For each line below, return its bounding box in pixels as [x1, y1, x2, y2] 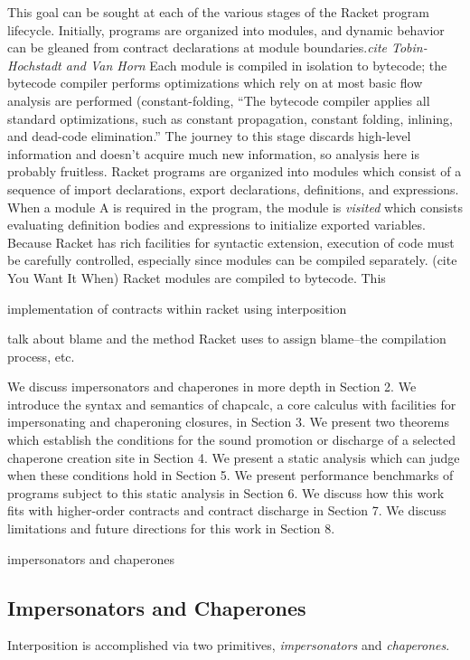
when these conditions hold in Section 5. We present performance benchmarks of [7, 466, 454, 485]
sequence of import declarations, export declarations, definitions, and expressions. [7, 179, 459, 198]
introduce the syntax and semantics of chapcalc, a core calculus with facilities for [7, 394, 456, 413]
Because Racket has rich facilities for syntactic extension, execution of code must [7, 232, 455, 251]
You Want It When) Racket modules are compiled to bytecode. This [7, 268, 386, 287]
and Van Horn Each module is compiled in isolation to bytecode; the [65, 55, 447, 74]
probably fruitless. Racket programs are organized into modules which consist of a [7, 162, 462, 181]
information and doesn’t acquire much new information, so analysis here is [7, 144, 419, 163]
